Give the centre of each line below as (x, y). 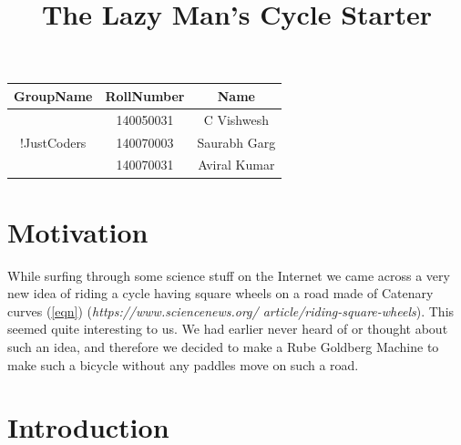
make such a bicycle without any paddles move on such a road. (183, 364)
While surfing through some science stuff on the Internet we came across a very (229, 275)
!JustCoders (53, 142)
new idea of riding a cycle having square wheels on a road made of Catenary (220, 293)
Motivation (78, 231)
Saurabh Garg (236, 142)
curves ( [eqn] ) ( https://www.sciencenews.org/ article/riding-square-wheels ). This (231, 310)
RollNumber (145, 95)
